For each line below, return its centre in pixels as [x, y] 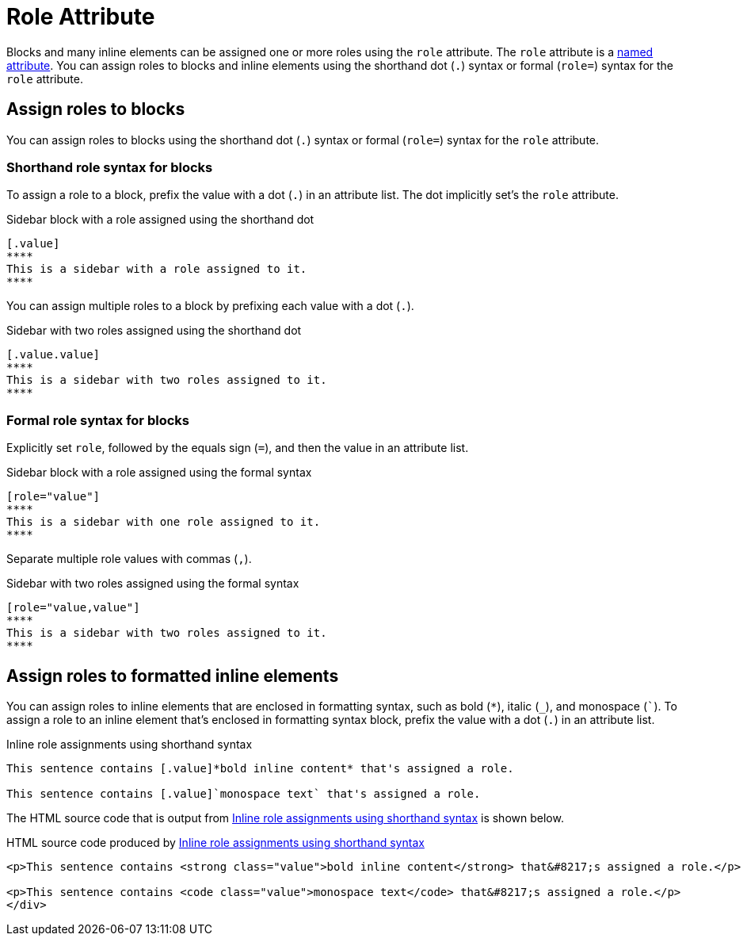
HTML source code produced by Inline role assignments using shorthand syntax [215, 842]
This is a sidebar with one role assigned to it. [164, 522]
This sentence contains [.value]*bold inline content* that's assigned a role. [260, 768]
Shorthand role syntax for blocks [110, 167]
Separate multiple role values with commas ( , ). [129, 559]
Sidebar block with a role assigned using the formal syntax [159, 473]
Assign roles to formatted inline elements [173, 676]
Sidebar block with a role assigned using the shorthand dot [160, 220]
